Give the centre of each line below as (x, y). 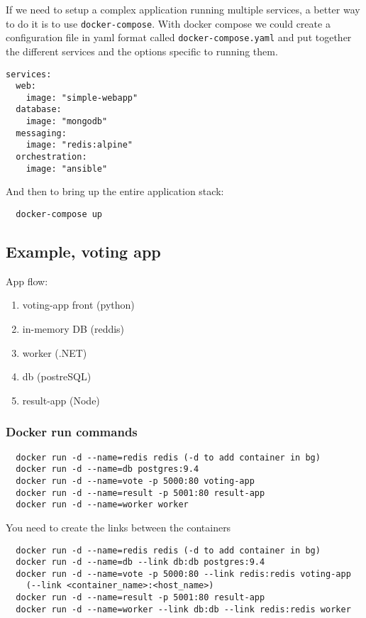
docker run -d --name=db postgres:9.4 (107, 469)
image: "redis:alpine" (79, 145)
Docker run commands (72, 432)
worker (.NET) (55, 352)
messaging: (41, 133)
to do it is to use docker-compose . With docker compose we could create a (168, 23)
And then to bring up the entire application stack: (115, 191)
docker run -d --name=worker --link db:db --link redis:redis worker (183, 609)
